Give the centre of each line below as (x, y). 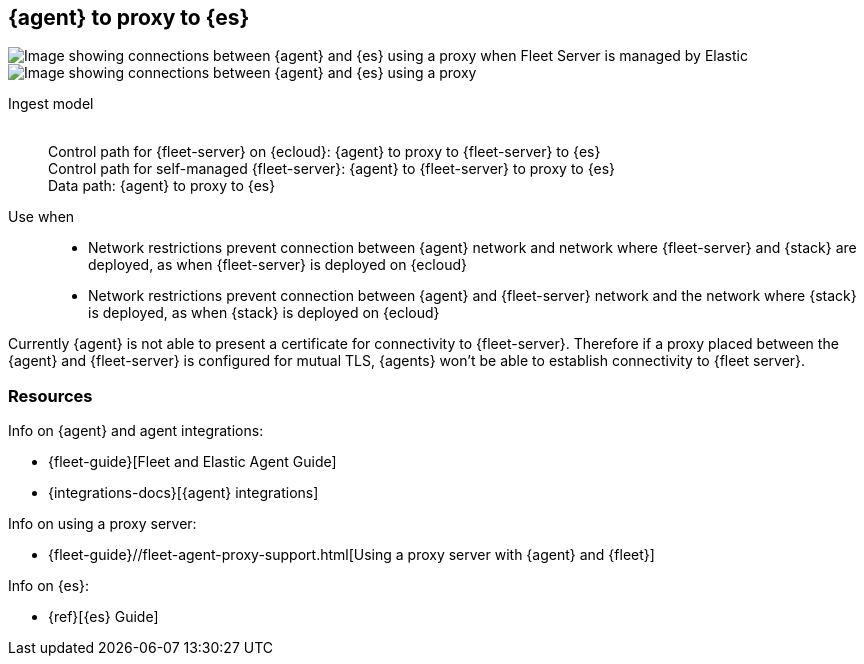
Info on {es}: (49, 586)
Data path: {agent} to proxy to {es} (162, 186)
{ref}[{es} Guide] (103, 617)
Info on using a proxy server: (102, 524)
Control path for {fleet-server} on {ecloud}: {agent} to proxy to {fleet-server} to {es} (324, 152)
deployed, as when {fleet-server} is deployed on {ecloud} (277, 265)
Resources (50, 395)
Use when (41, 217)
